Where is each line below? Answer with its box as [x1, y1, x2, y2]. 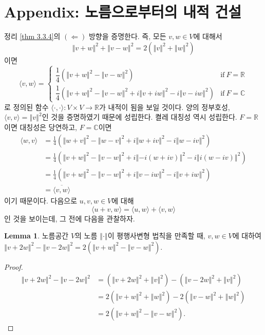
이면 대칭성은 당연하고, [4, 122, 78, 132]
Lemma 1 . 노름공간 [4, 230, 69, 241]
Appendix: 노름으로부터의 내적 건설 [4, 1, 241, 22]
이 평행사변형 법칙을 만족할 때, [107, 230, 205, 241]
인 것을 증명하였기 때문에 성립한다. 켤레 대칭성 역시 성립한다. [42, 111, 237, 122]
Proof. [4, 261, 23, 272]
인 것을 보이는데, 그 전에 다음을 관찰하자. [4, 213, 135, 224]
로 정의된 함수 [4, 101, 49, 112]
